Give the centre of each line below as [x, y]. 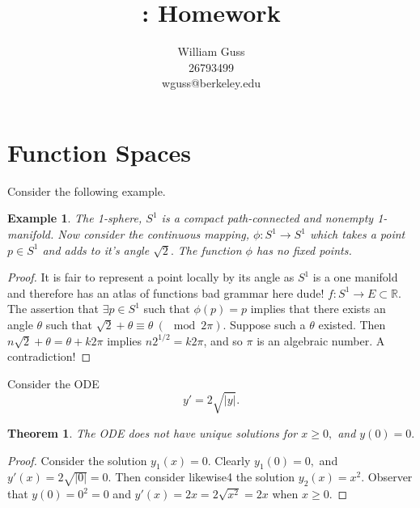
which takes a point [357, 234]
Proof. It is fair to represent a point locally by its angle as [151, 277]
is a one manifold [355, 277]
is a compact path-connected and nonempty [267, 218]
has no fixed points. [304, 250]
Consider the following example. [87, 190]
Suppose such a [268, 324]
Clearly [233, 460]
